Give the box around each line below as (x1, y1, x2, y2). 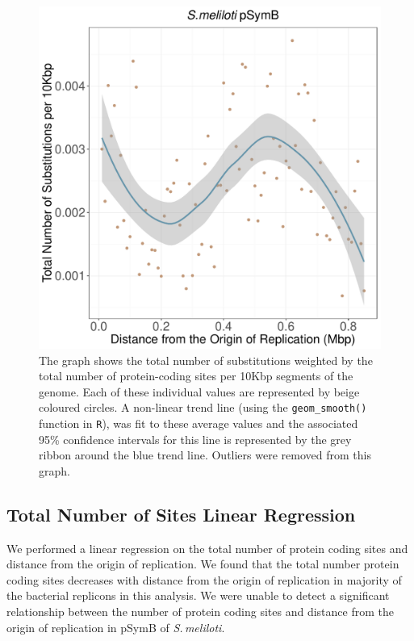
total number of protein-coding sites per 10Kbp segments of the (39, 367, 353, 384)
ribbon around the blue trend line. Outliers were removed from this (39, 446, 371, 463)
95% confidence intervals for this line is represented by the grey (39, 430, 352, 447)
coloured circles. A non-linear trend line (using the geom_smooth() (39, 399, 367, 416)
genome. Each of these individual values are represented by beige (39, 383, 360, 400)
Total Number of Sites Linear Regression (6, 501, 356, 526)
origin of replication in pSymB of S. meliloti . (6, 618, 225, 635)
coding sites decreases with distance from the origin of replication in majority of (6, 571, 402, 588)
